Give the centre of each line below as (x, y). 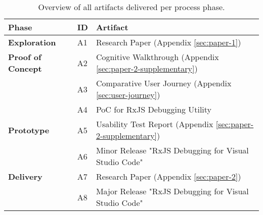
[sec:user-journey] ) (128, 95)
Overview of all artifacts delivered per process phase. (131, 7)
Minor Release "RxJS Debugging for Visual (172, 150)
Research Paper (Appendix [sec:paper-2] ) (168, 176)
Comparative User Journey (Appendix (164, 83)
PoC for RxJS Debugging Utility (154, 109)
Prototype (29, 130)
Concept (25, 68)
